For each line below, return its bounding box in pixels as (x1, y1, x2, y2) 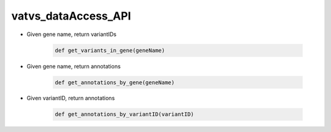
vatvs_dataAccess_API (11, 9, 131, 23)
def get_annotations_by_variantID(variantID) (55, 111, 194, 118)
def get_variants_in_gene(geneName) (55, 46, 165, 54)
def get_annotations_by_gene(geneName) (55, 79, 175, 86)
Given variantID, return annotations (26, 95, 115, 102)
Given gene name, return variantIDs (26, 31, 116, 38)
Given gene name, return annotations (26, 62, 121, 70)
